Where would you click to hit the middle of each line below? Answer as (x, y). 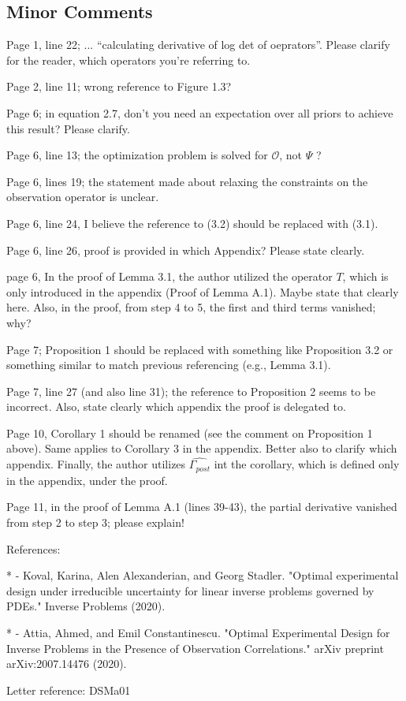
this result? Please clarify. (68, 128)
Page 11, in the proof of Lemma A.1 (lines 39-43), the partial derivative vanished (202, 507)
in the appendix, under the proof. (87, 480)
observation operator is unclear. (83, 197)
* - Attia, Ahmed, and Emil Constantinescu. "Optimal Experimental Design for (198, 632)
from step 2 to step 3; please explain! (95, 522)
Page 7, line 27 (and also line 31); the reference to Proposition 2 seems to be (191, 391)
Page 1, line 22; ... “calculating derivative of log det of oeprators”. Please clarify (198, 45)
